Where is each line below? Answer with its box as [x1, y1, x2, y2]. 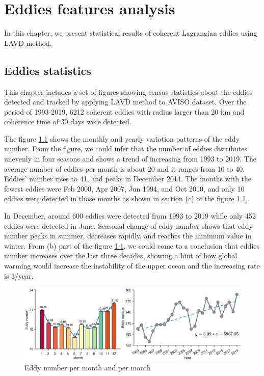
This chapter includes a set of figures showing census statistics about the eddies [4, 86, 252, 97]
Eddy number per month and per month [24, 362, 151, 372]
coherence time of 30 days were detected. [4, 116, 131, 127]
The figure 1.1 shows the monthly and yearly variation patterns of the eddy [4, 133, 240, 144]
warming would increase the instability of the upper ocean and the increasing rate [4, 260, 260, 271]
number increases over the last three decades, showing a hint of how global [4, 250, 237, 261]
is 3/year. [4, 270, 34, 281]
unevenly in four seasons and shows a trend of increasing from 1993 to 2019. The [4, 153, 256, 164]
